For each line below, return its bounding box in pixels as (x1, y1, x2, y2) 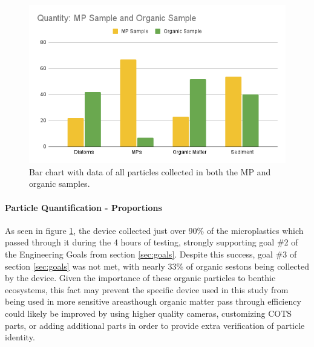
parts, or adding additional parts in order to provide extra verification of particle (5, 319, 305, 331)
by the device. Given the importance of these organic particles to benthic (5, 271, 276, 284)
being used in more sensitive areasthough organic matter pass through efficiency (5, 295, 301, 308)
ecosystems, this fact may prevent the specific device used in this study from (5, 283, 289, 296)
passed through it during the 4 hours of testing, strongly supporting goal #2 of (5, 236, 298, 248)
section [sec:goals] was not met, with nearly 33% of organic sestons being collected (5, 259, 310, 272)
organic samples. (29, 177, 90, 190)
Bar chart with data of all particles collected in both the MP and (29, 165, 271, 178)
